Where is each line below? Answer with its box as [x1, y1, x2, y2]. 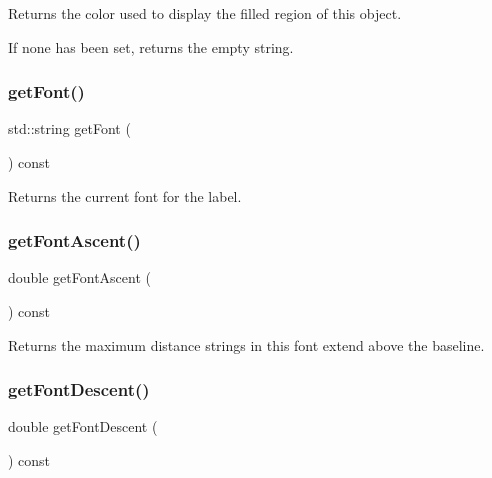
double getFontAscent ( [8, 267, 151, 288]
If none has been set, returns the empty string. [8, 36, 294, 57]
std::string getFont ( [8, 118, 131, 139]
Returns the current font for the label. [8, 185, 242, 206]
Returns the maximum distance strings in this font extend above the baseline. [8, 334, 485, 355]
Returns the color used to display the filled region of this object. [8, 3, 402, 23]
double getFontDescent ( [8, 416, 158, 437]
